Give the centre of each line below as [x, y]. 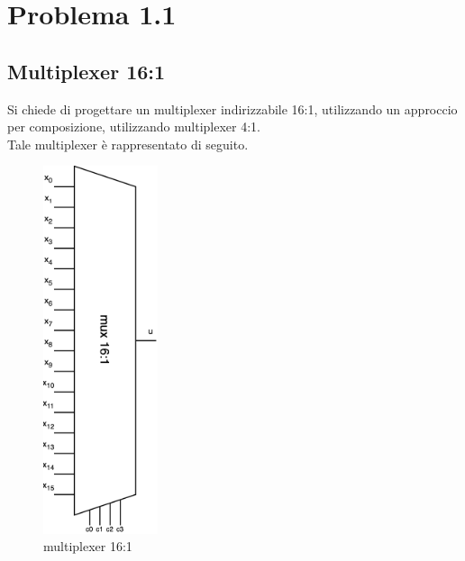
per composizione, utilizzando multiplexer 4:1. [134, 127]
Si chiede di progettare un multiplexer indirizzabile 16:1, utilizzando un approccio [232, 109]
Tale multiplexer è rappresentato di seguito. [128, 144]
